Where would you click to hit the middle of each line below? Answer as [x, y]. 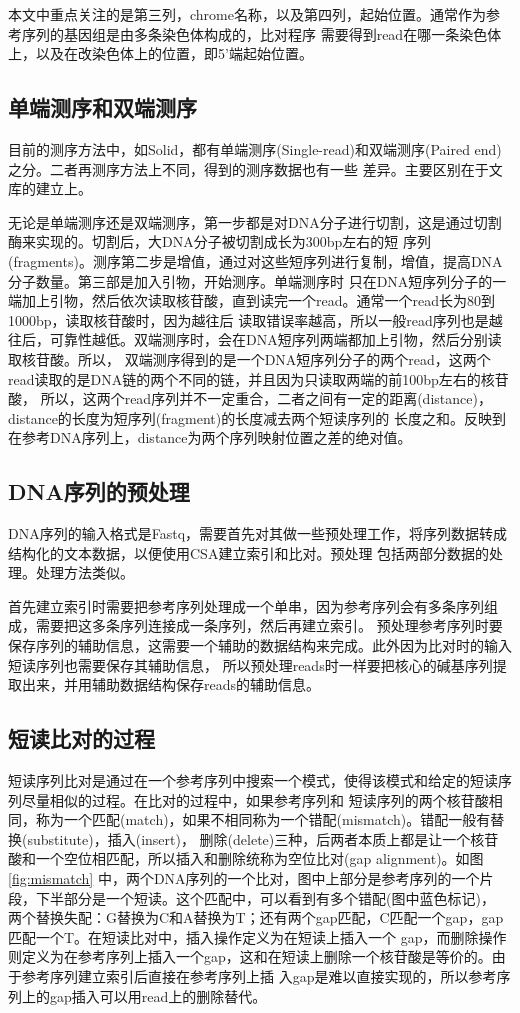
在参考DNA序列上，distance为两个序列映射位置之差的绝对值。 [210, 437]
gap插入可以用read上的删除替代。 [158, 995]
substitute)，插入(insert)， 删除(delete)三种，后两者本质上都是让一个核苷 [263, 838]
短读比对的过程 [81, 738]
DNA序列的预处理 [99, 491]
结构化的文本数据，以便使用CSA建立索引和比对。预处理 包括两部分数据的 [249, 552]
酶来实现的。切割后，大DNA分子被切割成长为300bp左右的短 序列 [219, 241]
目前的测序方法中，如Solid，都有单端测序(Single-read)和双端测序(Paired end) [255, 148]
